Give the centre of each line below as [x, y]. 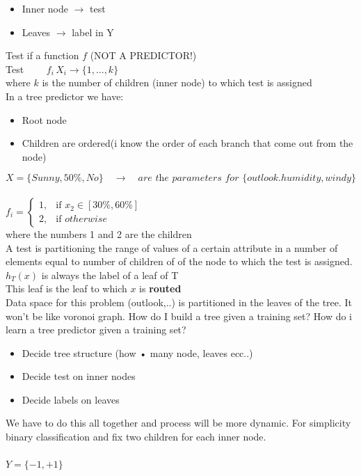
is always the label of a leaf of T [110, 275]
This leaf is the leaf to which [66, 288]
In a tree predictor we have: [65, 96]
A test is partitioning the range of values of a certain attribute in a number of [172, 247]
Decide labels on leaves [71, 399]
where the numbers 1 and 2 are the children [99, 233]
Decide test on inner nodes [79, 376]
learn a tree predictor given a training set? [96, 330]
